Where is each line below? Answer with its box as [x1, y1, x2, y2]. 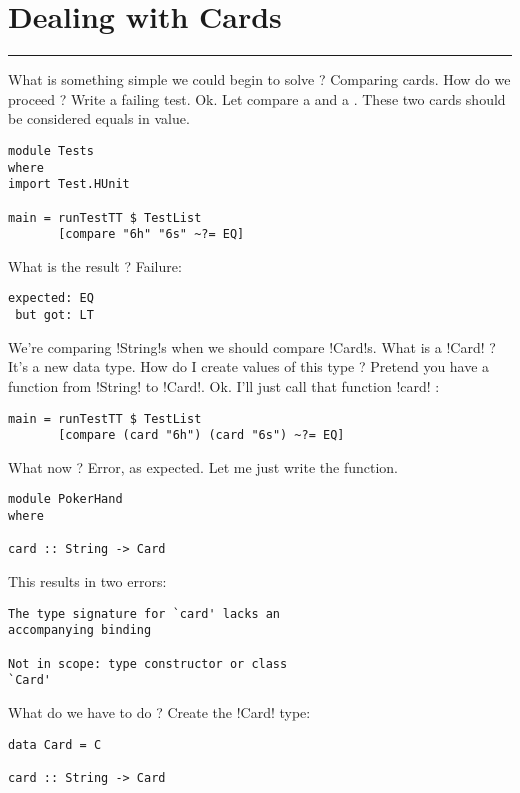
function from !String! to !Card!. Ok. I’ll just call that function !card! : [8, 375, 440, 396]
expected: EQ [8, 291, 94, 306]
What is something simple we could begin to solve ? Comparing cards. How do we [8, 69, 511, 90]
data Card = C [8, 737, 102, 752]
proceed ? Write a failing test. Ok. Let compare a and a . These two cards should [8, 88, 506, 109]
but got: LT [15, 308, 94, 323]
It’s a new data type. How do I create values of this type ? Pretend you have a [8, 356, 490, 377]
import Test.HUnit [8, 177, 130, 192]
